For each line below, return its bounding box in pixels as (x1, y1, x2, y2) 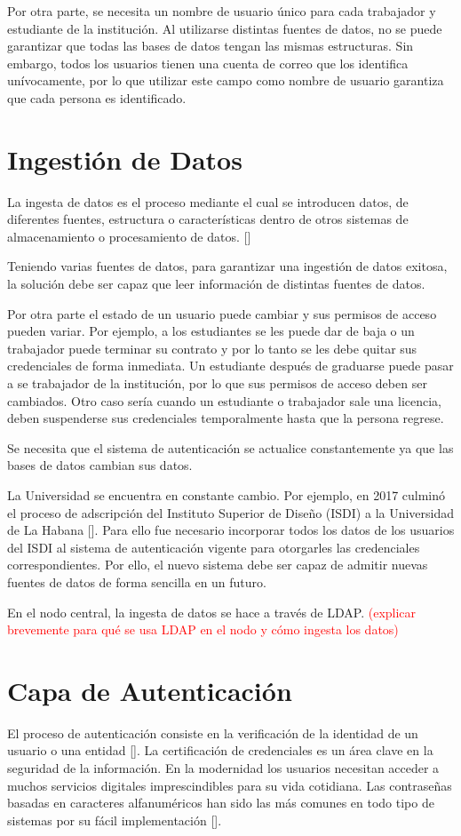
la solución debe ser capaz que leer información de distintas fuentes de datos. (7, 275, 425, 293)
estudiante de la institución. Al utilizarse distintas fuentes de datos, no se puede (7, 19, 442, 37)
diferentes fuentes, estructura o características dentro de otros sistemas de (7, 210, 409, 228)
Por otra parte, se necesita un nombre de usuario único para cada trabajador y (7, 2, 436, 20)
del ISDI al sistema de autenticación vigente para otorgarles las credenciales (7, 537, 420, 556)
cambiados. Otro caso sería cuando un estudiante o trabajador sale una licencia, (7, 391, 441, 410)
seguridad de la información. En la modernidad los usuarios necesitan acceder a (7, 759, 440, 777)
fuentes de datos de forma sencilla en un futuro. (7, 572, 266, 591)
